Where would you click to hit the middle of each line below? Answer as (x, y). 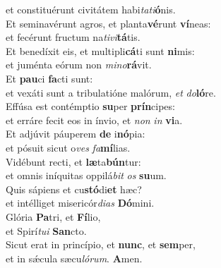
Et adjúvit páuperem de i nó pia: (76, 134)
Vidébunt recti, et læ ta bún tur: (73, 161)
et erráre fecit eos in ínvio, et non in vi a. (94, 120)
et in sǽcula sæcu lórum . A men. (74, 258)
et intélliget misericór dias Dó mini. (80, 203)
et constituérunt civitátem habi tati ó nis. (91, 9)
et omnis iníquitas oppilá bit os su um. (86, 175)
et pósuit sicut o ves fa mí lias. (68, 147)
